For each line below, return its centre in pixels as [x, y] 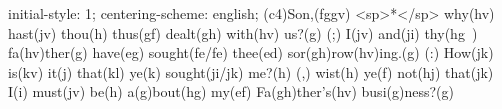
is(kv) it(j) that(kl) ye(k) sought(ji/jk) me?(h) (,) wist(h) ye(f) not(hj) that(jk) [251, 71]
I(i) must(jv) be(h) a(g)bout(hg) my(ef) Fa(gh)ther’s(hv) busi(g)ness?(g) [231, 91]
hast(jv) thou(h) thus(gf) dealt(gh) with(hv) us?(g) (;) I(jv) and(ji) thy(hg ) [243, 32]
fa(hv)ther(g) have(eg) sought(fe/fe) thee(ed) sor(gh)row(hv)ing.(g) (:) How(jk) [251, 52]
